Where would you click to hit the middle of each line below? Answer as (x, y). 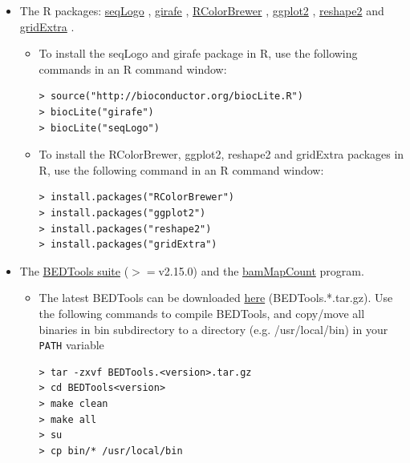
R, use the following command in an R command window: (181, 169)
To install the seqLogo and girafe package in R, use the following (198, 53)
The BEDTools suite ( (74, 270)
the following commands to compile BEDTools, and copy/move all (202, 313)
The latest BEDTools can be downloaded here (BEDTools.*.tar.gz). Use (216, 298)
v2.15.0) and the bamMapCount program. (261, 270)
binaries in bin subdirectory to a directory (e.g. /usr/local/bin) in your (213, 329)
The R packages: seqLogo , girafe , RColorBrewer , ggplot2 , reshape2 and (202, 10)
